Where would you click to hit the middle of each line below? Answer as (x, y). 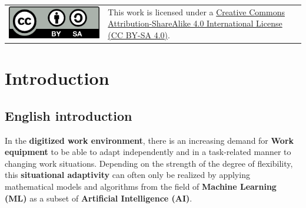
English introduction (69, 115)
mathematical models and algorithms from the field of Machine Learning (141, 186)
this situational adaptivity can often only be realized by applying (127, 175)
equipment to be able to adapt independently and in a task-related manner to (148, 152)
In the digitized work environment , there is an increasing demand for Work (149, 140)
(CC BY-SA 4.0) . (139, 34)
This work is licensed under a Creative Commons (196, 11)
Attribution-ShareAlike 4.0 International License (195, 23)
